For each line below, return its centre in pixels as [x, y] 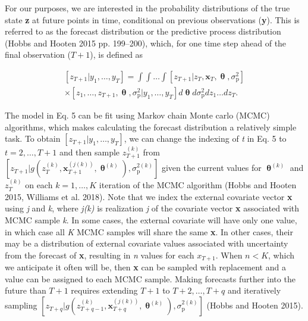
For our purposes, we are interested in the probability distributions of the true [147, 8]
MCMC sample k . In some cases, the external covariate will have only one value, [151, 220]
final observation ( [38, 54]
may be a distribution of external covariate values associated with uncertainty [147, 243]
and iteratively [254, 290]
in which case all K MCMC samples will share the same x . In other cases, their [149, 231]
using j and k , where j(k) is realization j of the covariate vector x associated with [152, 208]
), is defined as [117, 54]
